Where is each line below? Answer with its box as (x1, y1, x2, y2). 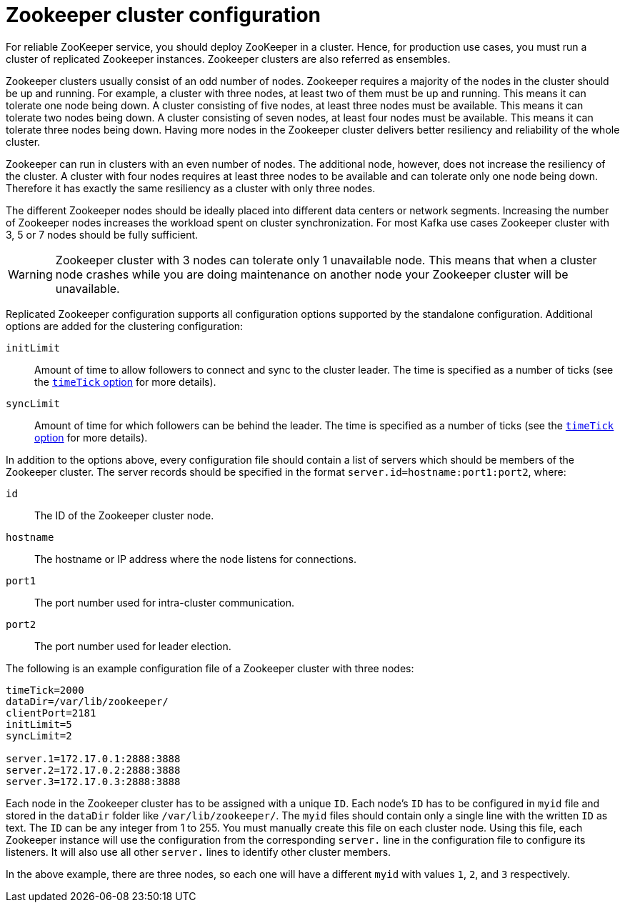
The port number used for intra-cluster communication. (34, 596, 295, 609)
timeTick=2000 (6, 684, 84, 696)
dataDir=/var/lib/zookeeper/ (6, 695, 169, 707)
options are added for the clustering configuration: (6, 319, 244, 332)
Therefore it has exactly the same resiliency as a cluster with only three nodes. (6, 181, 376, 194)
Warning (8, 266, 53, 281)
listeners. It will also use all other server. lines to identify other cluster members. (6, 845, 391, 858)
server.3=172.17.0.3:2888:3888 (6, 775, 181, 787)
